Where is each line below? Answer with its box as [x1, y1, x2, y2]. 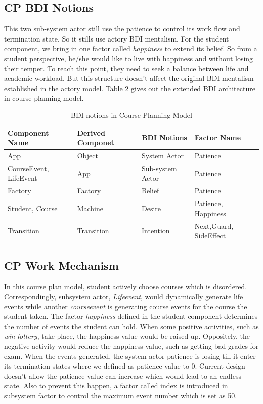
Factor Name [194, 132, 241, 143]
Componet [77, 137, 114, 148]
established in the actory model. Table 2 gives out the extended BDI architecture [4, 83, 255, 93]
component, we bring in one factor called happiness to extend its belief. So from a [4, 43, 257, 54]
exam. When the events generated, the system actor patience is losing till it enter [4, 350, 256, 361]
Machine [77, 203, 104, 213]
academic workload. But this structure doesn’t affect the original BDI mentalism [4, 73, 254, 84]
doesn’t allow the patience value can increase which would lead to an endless [4, 370, 241, 381]
